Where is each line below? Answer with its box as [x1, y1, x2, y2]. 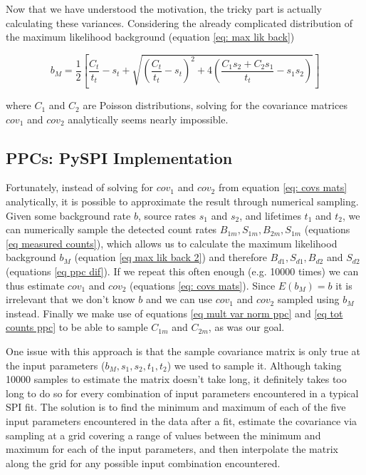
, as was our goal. [208, 320, 285, 334]
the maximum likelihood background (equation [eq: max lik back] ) [6, 29, 295, 44]
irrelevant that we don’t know [6, 292, 135, 307]
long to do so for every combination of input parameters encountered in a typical [6, 385, 359, 400]
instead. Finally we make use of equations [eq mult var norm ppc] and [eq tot [6, 305, 343, 320]
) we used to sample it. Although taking [167, 357, 342, 372]
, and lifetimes [239, 208, 301, 223]
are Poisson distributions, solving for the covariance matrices [83, 98, 347, 113]
